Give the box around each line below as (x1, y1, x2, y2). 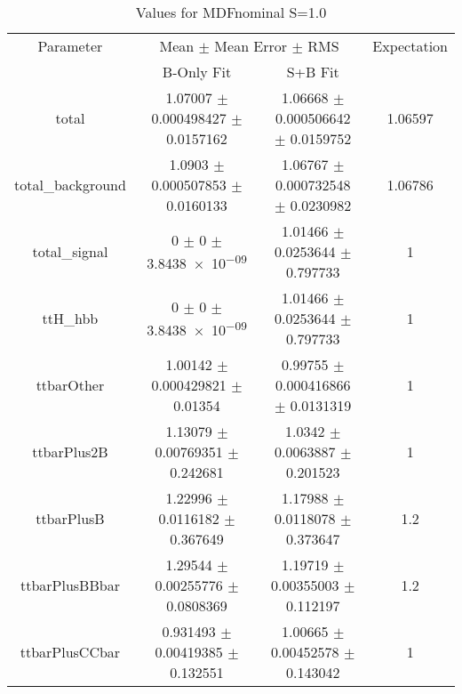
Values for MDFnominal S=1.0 (135, 2, 327, 22)
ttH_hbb (42, 308, 99, 328)
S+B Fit (286, 61, 339, 82)
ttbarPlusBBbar (20, 575, 120, 595)
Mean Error (214, 36, 288, 56)
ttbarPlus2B (32, 441, 108, 462)
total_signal (32, 241, 108, 262)
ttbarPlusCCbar (20, 642, 121, 662)
